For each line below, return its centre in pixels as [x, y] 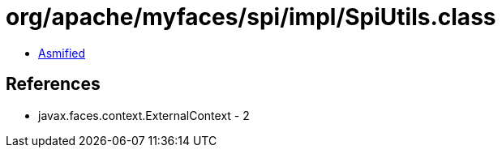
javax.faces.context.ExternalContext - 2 [144, 115]
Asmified [62, 53]
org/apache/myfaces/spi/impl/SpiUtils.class [251, 17]
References [53, 84]
